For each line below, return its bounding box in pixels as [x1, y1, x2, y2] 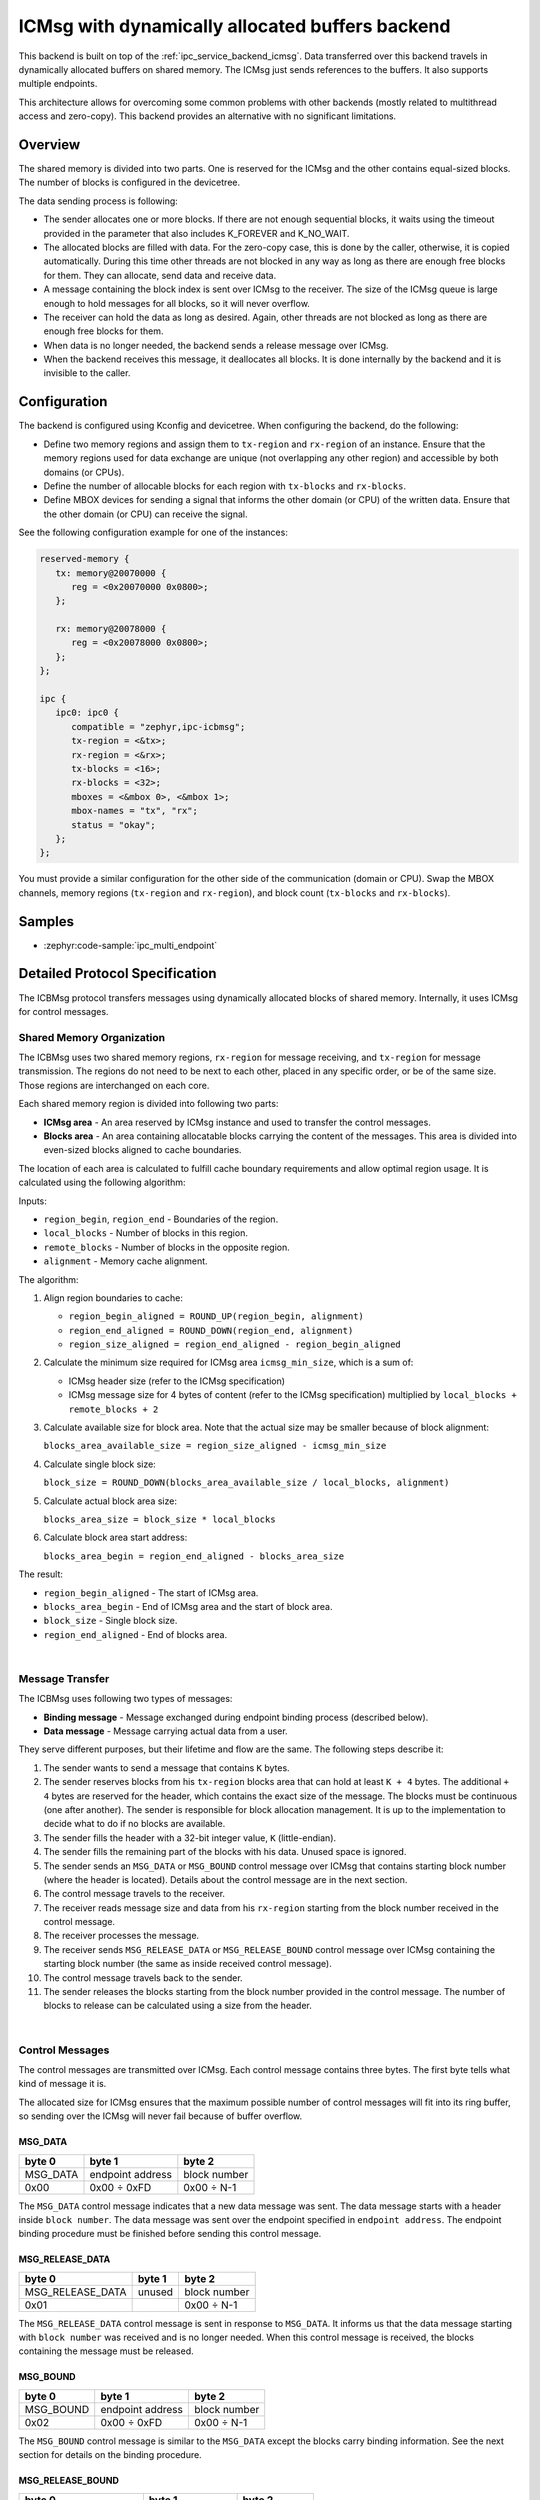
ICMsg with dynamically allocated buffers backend [18, 15, 451, 37]
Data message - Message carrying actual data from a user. [43, 1725, 289, 1737]
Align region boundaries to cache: [43, 1291, 184, 1304]
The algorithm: [18, 1273, 79, 1285]
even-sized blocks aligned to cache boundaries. [43, 1144, 242, 1156]
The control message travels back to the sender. [43, 1971, 244, 1984]
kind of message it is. [18, 2078, 107, 2090]
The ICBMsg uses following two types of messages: [18, 1693, 233, 1705]
